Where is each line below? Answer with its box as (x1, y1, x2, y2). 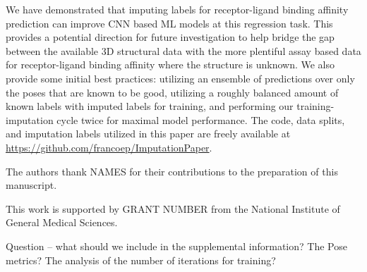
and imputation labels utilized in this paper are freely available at (6, 126, 291, 141)
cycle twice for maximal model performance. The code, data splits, (56, 112, 345, 127)
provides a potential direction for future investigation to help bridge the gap (6, 30, 335, 44)
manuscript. (6, 178, 57, 192)
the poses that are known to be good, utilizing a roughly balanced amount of (6, 85, 339, 99)
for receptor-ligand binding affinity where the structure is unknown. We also (6, 57, 335, 72)
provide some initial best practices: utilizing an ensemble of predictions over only (6, 70, 355, 85)
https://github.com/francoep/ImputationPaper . (6, 140, 212, 154)
